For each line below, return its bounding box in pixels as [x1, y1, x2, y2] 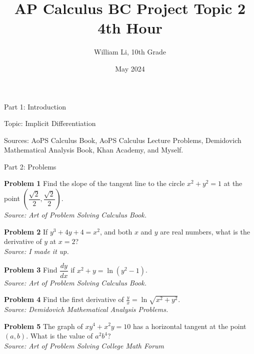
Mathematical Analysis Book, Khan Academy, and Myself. [4, 144, 183, 155]
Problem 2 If [4, 226, 48, 236]
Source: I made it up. [4, 245, 69, 256]
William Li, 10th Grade [94, 46, 166, 57]
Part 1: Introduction [4, 101, 66, 111]
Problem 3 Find [4, 264, 57, 275]
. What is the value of [26, 330, 93, 341]
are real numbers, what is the [160, 226, 250, 236]
